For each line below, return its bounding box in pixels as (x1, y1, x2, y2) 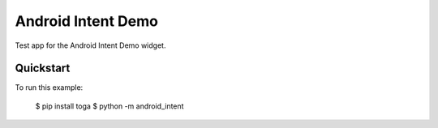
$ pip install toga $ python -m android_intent (35, 101, 184, 111)
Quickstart (15, 62, 71, 75)
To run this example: (15, 83, 84, 92)
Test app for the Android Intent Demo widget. (15, 41, 166, 50)
